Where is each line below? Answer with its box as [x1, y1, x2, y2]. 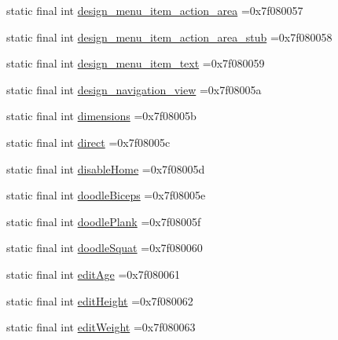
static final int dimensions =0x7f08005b [6, 108, 197, 124]
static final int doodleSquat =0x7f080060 [6, 239, 203, 256]
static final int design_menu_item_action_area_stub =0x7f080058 [6, 28, 332, 45]
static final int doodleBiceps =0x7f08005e [6, 187, 206, 203]
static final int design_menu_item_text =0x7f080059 [6, 55, 265, 71]
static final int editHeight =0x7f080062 [6, 292, 193, 309]
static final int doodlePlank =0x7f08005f [6, 213, 201, 229]
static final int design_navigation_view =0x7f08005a [6, 81, 262, 97]
